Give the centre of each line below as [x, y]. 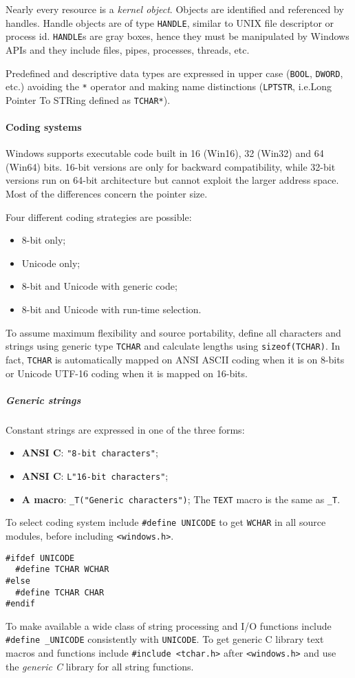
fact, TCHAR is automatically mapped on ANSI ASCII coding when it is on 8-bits [175, 359]
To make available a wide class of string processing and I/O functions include [169, 625]
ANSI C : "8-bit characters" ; [90, 453]
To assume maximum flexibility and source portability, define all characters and [173, 332]
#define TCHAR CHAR [60, 592]
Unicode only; [51, 263]
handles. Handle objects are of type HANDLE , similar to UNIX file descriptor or [170, 22]
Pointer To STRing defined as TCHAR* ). [88, 99]
